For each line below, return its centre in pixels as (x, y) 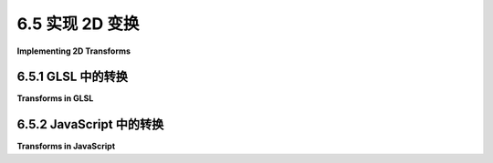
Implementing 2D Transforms (74, 51)
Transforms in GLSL (55, 98)
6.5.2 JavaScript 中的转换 (90, 124)
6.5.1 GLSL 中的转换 (72, 77)
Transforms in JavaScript (66, 147)
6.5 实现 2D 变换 (78, 24)
